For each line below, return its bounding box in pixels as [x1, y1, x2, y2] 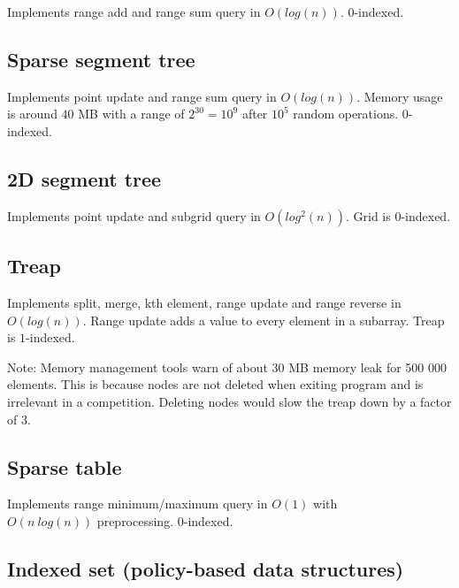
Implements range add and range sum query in [7, 3, 261, 20]
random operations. [293, 104, 399, 123]
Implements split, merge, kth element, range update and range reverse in [7, 293, 402, 311]
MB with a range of [78, 104, 185, 123]
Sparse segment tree [7, 45, 195, 73]
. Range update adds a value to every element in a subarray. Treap [82, 310, 445, 329]
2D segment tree [7, 164, 162, 192]
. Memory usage [356, 87, 443, 105]
